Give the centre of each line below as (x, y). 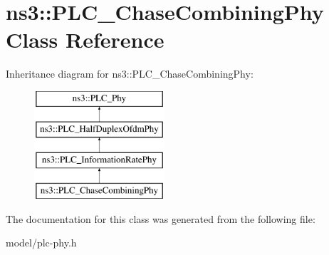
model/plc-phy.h (41, 243)
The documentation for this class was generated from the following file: (161, 218)
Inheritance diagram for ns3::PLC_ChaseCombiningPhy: (130, 74)
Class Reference (85, 40)
